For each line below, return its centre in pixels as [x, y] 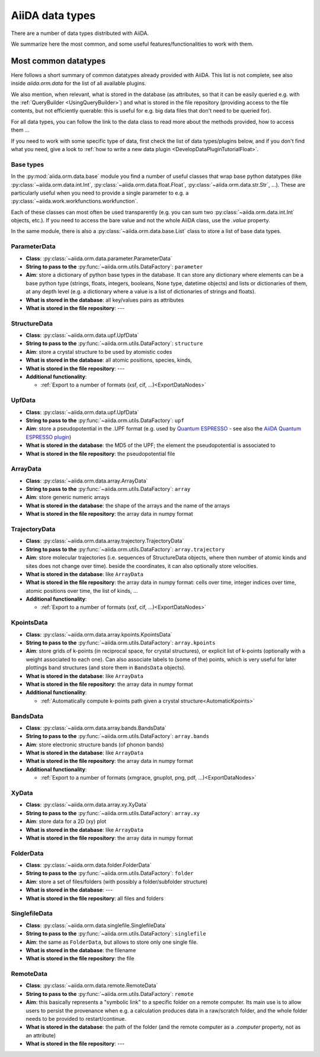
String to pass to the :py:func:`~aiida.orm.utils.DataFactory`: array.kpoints [121, 643]
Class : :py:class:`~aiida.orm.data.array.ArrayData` [87, 481]
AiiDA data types [53, 15]
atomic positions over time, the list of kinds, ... [82, 590]
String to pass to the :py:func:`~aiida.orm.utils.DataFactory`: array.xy [113, 813]
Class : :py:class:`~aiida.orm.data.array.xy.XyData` [87, 805]
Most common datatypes [58, 61]
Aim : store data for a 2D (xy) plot [66, 822]
